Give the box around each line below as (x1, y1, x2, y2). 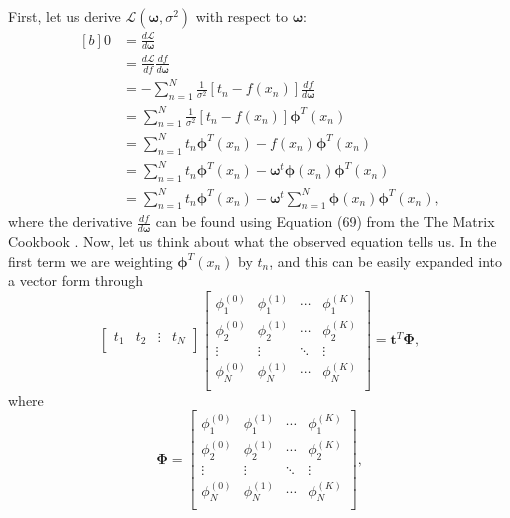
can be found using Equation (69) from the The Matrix (155, 211, 495, 232)
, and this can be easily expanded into (269, 250, 502, 271)
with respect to (195, 6, 288, 26)
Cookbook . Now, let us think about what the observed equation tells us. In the (8, 231, 497, 252)
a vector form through (8, 270, 144, 291)
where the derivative (8, 211, 133, 232)
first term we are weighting (8, 250, 173, 271)
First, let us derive (8, 6, 121, 26)
